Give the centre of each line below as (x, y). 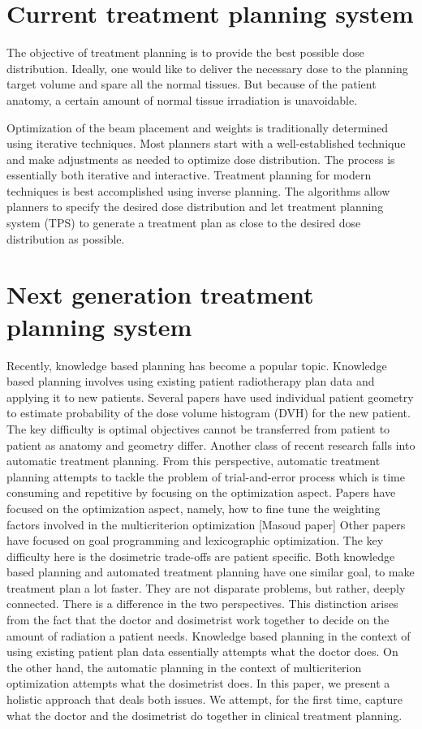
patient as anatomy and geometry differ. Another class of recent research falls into (211, 444)
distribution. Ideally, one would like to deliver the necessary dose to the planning (207, 68)
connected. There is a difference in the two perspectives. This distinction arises (202, 604)
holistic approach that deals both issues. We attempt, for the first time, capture (205, 699)
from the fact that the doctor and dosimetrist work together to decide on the (198, 620)
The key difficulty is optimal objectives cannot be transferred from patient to (198, 428)
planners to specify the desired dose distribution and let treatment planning (195, 207)
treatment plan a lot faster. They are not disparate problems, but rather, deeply (206, 587)
